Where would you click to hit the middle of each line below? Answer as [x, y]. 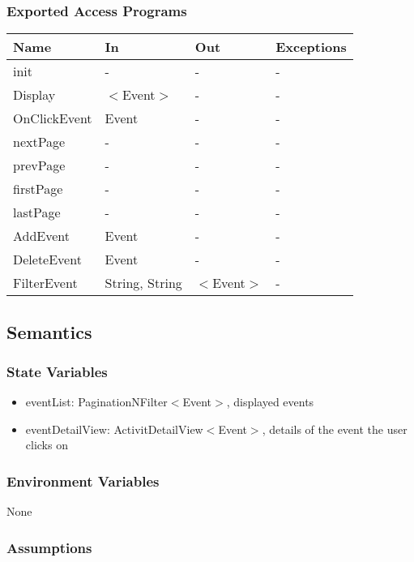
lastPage [37, 212]
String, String [143, 283]
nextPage [39, 142]
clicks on [47, 445]
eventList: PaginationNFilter [96, 402]
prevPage [39, 165]
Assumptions [49, 547]
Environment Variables [83, 480]
